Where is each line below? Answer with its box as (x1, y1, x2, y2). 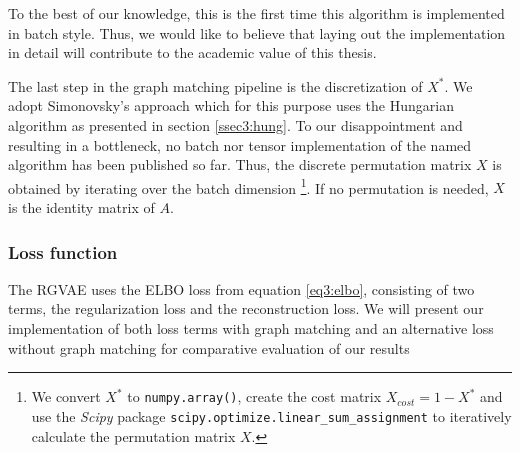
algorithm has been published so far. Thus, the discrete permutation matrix (8, 154, 472, 175)
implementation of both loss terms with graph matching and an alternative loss (8, 318, 494, 338)
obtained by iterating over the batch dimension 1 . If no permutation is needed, (8, 174, 489, 198)
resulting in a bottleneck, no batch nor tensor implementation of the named (8, 134, 472, 155)
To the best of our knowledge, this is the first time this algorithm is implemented (8, 3, 505, 23)
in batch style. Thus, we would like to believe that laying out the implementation (8, 22, 506, 43)
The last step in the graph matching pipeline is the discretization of (8, 75, 423, 96)
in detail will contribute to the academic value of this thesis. (8, 42, 377, 63)
